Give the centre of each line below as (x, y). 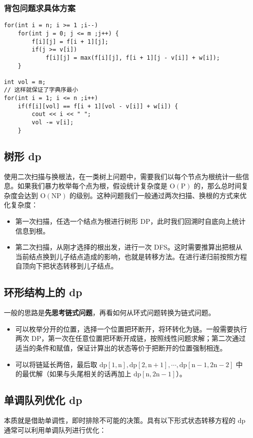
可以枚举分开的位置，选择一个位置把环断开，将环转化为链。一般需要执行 (131, 328)
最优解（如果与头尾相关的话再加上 (77, 374)
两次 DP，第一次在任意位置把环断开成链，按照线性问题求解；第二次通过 (130, 338)
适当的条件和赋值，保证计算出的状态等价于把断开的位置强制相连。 (121, 347)
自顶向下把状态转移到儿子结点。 (66, 266)
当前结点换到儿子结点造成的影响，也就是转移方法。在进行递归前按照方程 (131, 256)
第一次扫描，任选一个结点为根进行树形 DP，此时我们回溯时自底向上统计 (130, 221)
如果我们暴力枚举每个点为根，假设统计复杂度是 (92, 186)
